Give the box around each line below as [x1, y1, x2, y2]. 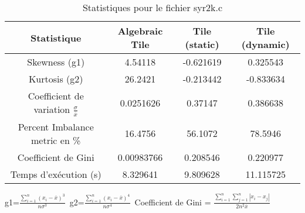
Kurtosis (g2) [28, 72, 83, 85]
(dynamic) [241, 37, 290, 51]
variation [33, 102, 70, 116]
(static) [185, 37, 219, 51]
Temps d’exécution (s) [10, 167, 101, 181]
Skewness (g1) [27, 55, 85, 68]
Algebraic [117, 24, 163, 37]
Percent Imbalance [18, 119, 94, 133]
